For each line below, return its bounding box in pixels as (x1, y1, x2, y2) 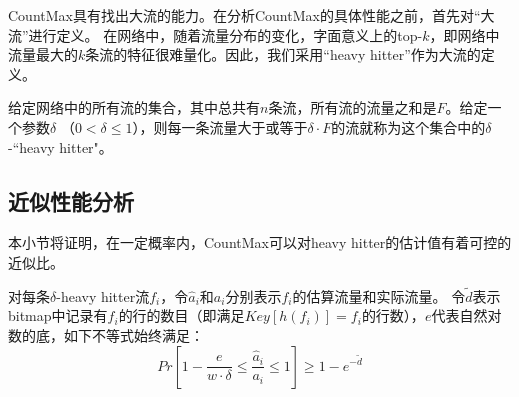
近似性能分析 (8, 185, 134, 216)
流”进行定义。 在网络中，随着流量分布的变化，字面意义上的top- (8, 24, 423, 45)
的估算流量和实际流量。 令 (292, 285, 466, 306)
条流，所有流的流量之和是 (268, 97, 437, 118)
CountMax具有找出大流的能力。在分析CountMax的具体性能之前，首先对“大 (8, 5, 495, 25)
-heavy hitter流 (56, 285, 150, 306)
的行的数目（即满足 (118, 305, 245, 326)
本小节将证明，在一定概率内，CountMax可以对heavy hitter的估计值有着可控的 (8, 232, 512, 253)
